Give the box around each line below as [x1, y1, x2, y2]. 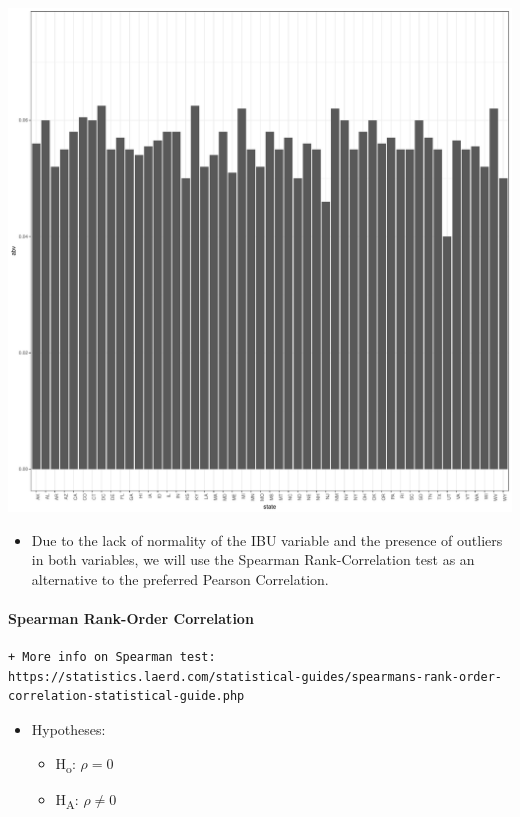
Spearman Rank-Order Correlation [8, 607, 254, 628]
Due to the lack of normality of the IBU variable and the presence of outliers [31, 529, 503, 550]
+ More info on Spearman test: [8, 650, 216, 665]
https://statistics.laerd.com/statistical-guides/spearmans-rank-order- [8, 669, 502, 684]
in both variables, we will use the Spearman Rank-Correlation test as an [31, 549, 475, 570]
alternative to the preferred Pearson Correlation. [31, 568, 329, 589]
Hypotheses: [31, 718, 106, 739]
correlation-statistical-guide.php [8, 689, 245, 704]
